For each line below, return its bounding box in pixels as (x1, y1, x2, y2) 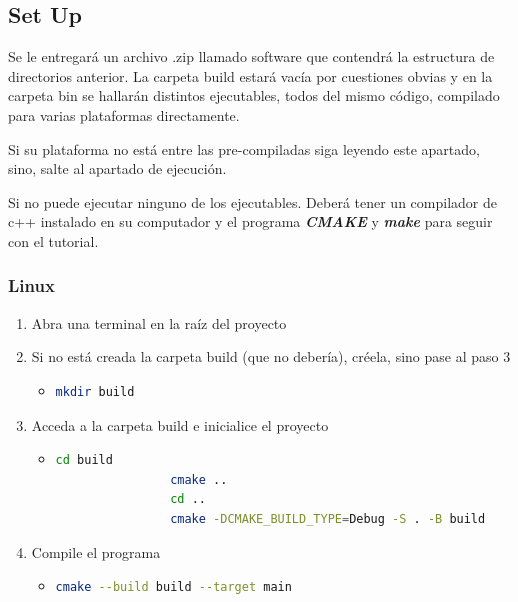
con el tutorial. (8, 230, 99, 251)
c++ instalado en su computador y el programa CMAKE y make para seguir (8, 211, 493, 232)
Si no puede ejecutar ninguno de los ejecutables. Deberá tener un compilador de (8, 191, 497, 212)
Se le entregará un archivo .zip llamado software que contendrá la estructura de (8, 46, 495, 67)
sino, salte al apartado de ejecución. (8, 158, 227, 179)
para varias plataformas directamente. (8, 104, 240, 125)
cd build (55, 453, 113, 468)
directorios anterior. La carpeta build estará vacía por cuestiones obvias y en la (8, 65, 493, 86)
